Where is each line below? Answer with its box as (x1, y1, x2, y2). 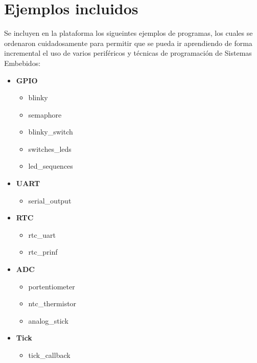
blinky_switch (28, 126, 73, 137)
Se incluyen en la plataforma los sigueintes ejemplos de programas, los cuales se (4, 28, 253, 38)
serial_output (28, 195, 72, 206)
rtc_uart (28, 229, 56, 240)
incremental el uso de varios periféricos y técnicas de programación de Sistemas (4, 48, 252, 58)
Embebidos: (4, 57, 41, 68)
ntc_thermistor (28, 298, 77, 309)
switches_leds (28, 143, 72, 154)
